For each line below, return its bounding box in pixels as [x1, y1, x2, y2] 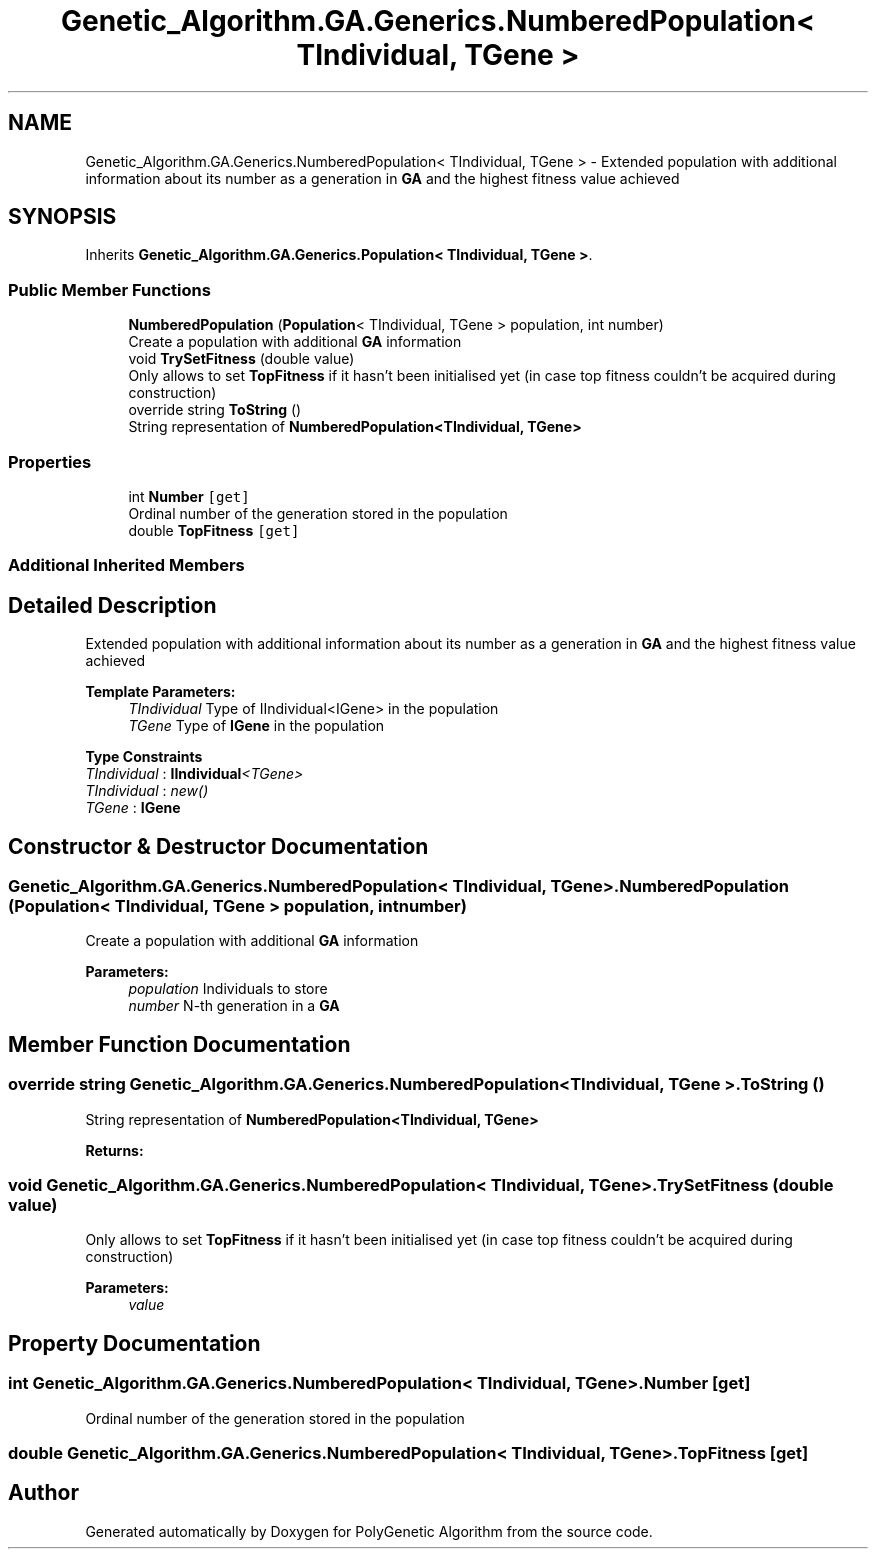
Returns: [85, 1141, 144, 1159]
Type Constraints [85, 748, 203, 766]
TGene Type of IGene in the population [128, 717, 385, 735]
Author [8, 1480, 79, 1506]
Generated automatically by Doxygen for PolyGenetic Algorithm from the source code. [85, 1522, 653, 1540]
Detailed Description [8, 592, 217, 618]
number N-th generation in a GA [128, 997, 340, 1015]
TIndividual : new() [85, 782, 209, 800]
